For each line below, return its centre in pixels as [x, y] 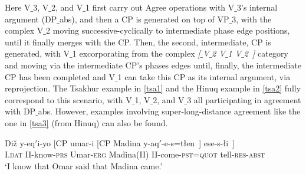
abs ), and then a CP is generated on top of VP [144, 19]
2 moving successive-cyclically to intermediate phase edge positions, [168, 30]
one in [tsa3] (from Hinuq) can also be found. [86, 122]
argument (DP [31, 19]
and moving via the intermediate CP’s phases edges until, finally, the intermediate [153, 65]
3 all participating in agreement [244, 99]
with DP [20, 111]
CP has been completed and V [60, 76]
